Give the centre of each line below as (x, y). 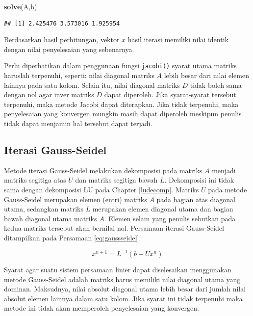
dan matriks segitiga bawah (116, 180)
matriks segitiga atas (35, 180)
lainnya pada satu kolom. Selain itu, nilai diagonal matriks (92, 85)
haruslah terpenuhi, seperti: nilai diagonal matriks (79, 75)
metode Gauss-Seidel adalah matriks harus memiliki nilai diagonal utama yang (122, 279)
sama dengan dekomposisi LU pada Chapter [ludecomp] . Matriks (101, 189)
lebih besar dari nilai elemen (206, 75)
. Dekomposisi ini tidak (199, 180)
